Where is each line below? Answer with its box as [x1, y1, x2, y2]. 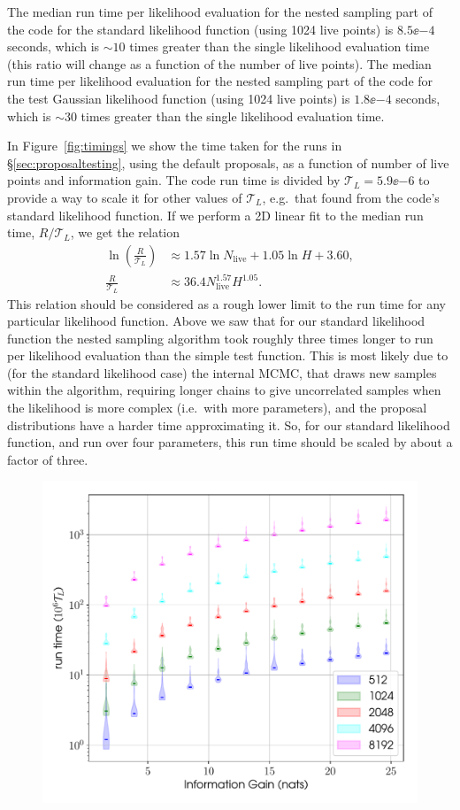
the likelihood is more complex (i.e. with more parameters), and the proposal [7, 398, 427, 417]
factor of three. [7, 450, 88, 468]
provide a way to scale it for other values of [7, 188, 242, 206]
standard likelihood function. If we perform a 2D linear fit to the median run [7, 205, 424, 224]
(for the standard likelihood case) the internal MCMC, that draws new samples [7, 363, 437, 382]
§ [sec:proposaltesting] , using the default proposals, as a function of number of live [7, 153, 449, 172]
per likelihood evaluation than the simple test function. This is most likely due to [7, 346, 448, 365]
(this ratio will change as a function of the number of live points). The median [7, 54, 432, 73]
